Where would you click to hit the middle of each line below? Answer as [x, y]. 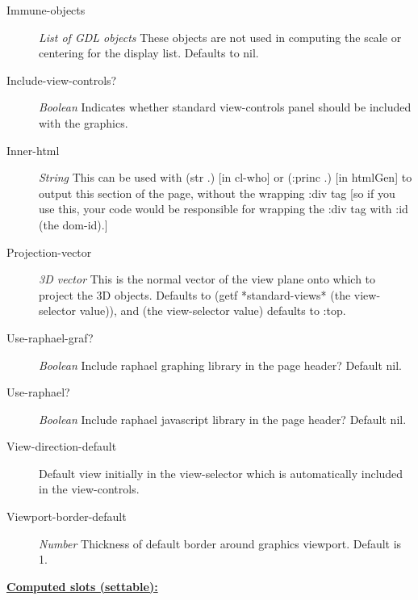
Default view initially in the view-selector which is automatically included [221, 473]
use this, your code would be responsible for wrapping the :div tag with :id [224, 209]
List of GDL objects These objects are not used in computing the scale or [220, 37]
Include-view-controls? [62, 80]
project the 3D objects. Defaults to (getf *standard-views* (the [195, 294]
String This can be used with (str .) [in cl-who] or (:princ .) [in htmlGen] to [226, 177]
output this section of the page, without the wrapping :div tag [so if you [217, 193]
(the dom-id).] [73, 224]
